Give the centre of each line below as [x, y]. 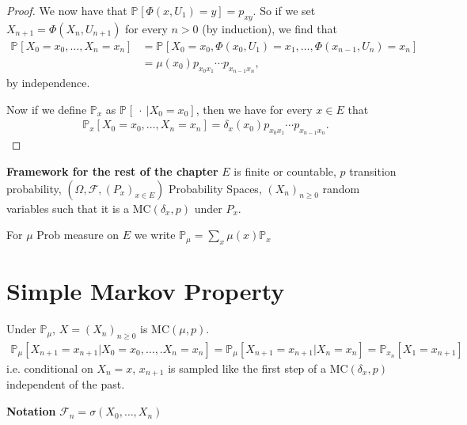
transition [373, 171]
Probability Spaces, [215, 188]
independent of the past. [66, 384]
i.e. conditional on [50, 368]
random [341, 188]
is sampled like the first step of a [247, 368]
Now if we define [47, 109]
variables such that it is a [68, 208]
